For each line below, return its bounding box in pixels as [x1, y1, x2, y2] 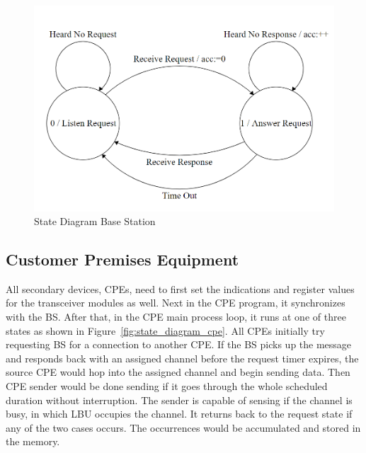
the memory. [6, 434, 60, 449]
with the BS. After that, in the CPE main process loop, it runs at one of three [6, 309, 346, 324]
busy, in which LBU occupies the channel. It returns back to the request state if [6, 406, 353, 421]
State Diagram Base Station [34, 214, 156, 229]
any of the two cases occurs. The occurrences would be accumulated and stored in [6, 420, 361, 435]
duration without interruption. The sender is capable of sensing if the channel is [6, 392, 353, 407]
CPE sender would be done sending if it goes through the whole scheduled [6, 379, 328, 394]
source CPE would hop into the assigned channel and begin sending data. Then [6, 365, 350, 379]
